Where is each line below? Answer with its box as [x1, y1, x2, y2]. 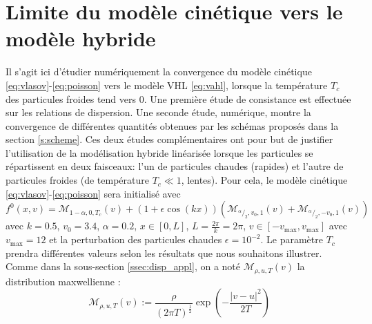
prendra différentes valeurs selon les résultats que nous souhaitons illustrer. [6, 245, 322, 260]
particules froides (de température [6, 173, 149, 187]
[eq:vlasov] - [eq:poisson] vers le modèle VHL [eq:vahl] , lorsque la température [6, 77, 328, 92]
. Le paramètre [260, 232, 323, 247]
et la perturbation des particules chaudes [49, 232, 222, 247]
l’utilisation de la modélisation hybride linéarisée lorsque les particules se [6, 145, 313, 160]
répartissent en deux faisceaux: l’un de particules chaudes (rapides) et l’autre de [6, 159, 344, 173]
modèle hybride [6, 24, 156, 53]
